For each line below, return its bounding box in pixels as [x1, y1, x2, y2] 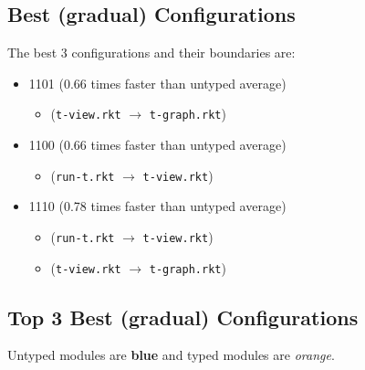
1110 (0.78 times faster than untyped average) [28, 196, 287, 216]
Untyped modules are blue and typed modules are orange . [7, 345, 335, 365]
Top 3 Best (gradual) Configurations [7, 302, 359, 331]
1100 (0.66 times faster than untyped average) [28, 135, 287, 154]
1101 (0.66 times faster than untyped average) [28, 73, 287, 92]
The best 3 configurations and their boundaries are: [7, 43, 296, 62]
